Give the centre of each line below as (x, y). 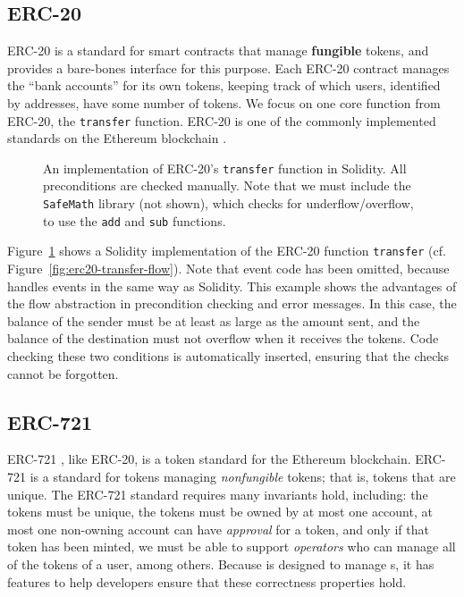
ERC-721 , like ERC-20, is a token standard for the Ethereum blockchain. (209, 459)
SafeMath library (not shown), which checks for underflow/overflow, (228, 203)
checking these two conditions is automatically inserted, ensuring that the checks (228, 356)
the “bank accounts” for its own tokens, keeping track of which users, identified (224, 85)
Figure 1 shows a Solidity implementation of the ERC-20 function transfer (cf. (227, 251)
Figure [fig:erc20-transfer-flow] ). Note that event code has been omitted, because (228, 269)
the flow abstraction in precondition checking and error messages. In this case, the (232, 303)
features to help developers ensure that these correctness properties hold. (207, 581)
